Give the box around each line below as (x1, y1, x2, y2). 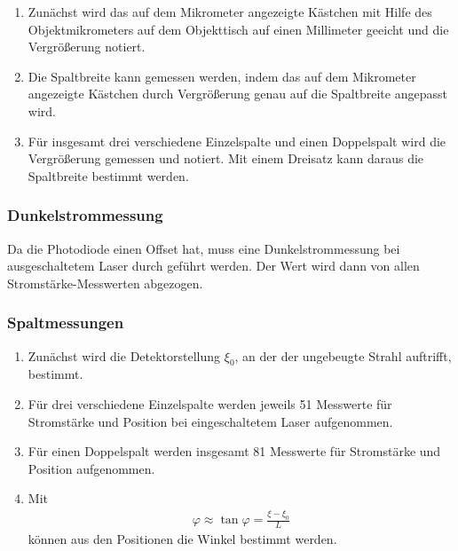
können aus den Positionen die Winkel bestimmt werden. (28, 530, 337, 548)
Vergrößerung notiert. (28, 37, 146, 56)
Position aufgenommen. (28, 459, 155, 477)
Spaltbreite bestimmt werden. (28, 166, 189, 185)
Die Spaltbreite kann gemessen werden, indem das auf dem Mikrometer (28, 67, 416, 85)
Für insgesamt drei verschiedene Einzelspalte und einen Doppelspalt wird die (28, 131, 446, 150)
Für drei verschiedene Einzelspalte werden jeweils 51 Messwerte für (28, 394, 392, 413)
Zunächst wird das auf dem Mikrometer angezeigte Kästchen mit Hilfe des (28, 3, 432, 20)
